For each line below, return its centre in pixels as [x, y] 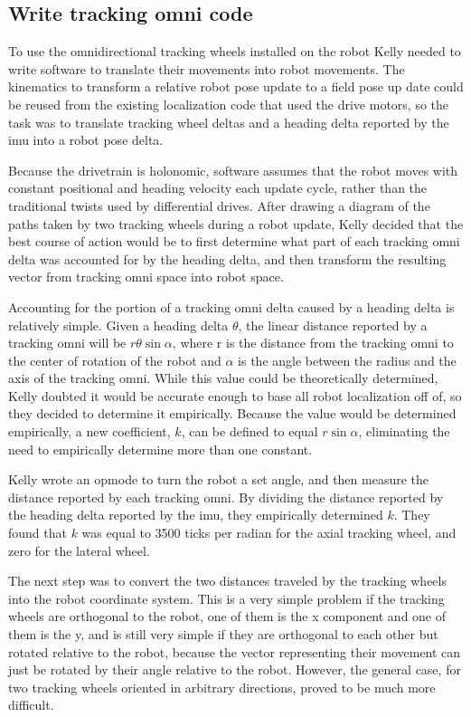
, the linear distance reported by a [333, 325]
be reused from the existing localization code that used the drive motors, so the [229, 104]
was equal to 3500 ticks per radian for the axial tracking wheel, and [269, 533]
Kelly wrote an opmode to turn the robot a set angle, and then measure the [219, 479]
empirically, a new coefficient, [89, 431]
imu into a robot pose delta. [86, 140]
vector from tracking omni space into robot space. [146, 277]
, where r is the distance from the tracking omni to [313, 343]
